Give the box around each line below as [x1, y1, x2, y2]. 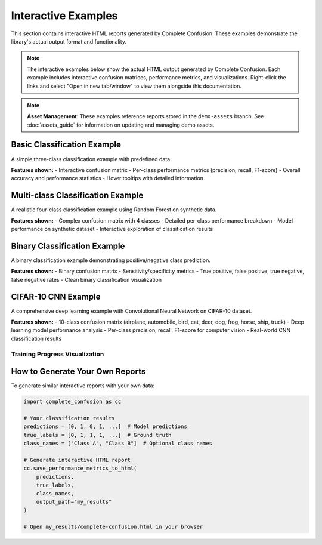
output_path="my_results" [36, 498, 112, 505]
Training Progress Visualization [11, 350, 104, 358]
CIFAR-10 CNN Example [11, 291, 101, 301]
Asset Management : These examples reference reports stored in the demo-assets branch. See [27, 113, 264, 120]
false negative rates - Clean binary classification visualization [11, 276, 162, 283]
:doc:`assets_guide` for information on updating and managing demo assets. [27, 121, 215, 128]
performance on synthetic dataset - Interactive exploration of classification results [11, 226, 213, 233]
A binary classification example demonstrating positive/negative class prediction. [11, 257, 211, 264]
